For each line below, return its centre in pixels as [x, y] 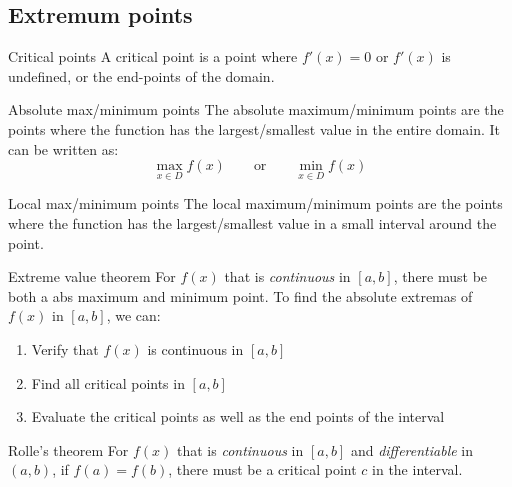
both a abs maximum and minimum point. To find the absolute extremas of [240, 295]
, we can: [133, 315]
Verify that [65, 348]
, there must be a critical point [262, 469]
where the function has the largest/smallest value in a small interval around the [252, 222]
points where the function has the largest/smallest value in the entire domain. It [254, 128]
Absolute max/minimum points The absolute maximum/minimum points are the [256, 109]
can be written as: [63, 148]
